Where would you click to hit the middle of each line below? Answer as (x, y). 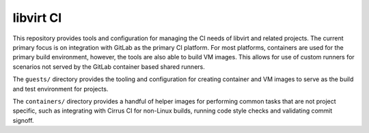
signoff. (23, 120)
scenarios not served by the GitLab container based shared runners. (109, 66)
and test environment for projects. (60, 89)
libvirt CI (37, 18)
